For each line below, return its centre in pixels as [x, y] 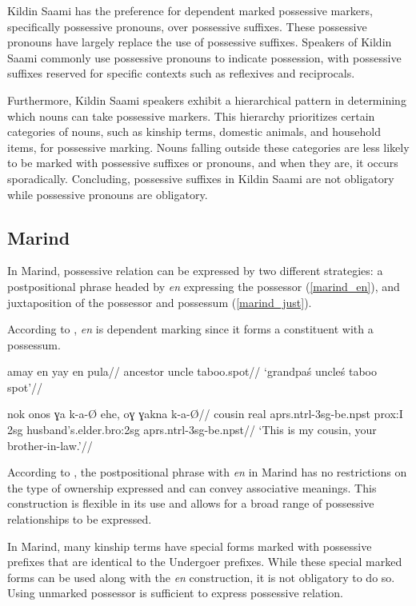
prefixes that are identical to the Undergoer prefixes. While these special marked [205, 562]
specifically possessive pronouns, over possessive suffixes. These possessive [187, 26]
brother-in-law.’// [50, 445]
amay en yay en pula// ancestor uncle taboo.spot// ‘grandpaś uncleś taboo [192, 371]
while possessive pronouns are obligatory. [108, 194]
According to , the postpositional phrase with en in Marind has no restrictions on [207, 472]
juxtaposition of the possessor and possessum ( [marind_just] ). [160, 302]
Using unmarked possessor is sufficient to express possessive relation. [175, 593]
